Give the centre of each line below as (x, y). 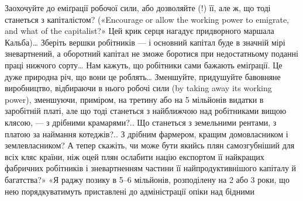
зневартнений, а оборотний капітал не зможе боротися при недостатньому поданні (151, 53)
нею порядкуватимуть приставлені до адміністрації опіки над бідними (130, 191)
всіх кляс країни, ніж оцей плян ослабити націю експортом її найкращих (135, 156)
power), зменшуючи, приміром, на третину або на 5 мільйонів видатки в (134, 99)
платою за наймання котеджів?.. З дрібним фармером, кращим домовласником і (147, 134)
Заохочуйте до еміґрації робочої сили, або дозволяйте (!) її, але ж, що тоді (138, 8)
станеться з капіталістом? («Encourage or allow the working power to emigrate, (147, 19)
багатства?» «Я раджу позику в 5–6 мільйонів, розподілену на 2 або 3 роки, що (147, 179)
